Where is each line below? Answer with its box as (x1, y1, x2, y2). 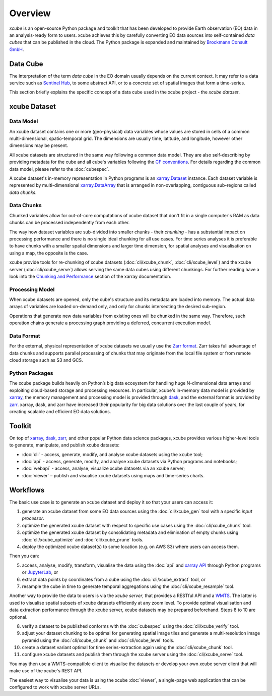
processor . (22, 515, 45, 521)
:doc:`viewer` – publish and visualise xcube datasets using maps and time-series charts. (22, 472, 205, 478)
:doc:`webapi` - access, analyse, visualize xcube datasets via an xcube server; (22, 465, 185, 472)
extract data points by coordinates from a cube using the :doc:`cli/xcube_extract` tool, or (22, 576, 206, 582)
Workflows (9, 485, 45, 494)
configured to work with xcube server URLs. (9, 684, 101, 690)
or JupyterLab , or (22, 569, 58, 575)
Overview (9, 8, 51, 19)
